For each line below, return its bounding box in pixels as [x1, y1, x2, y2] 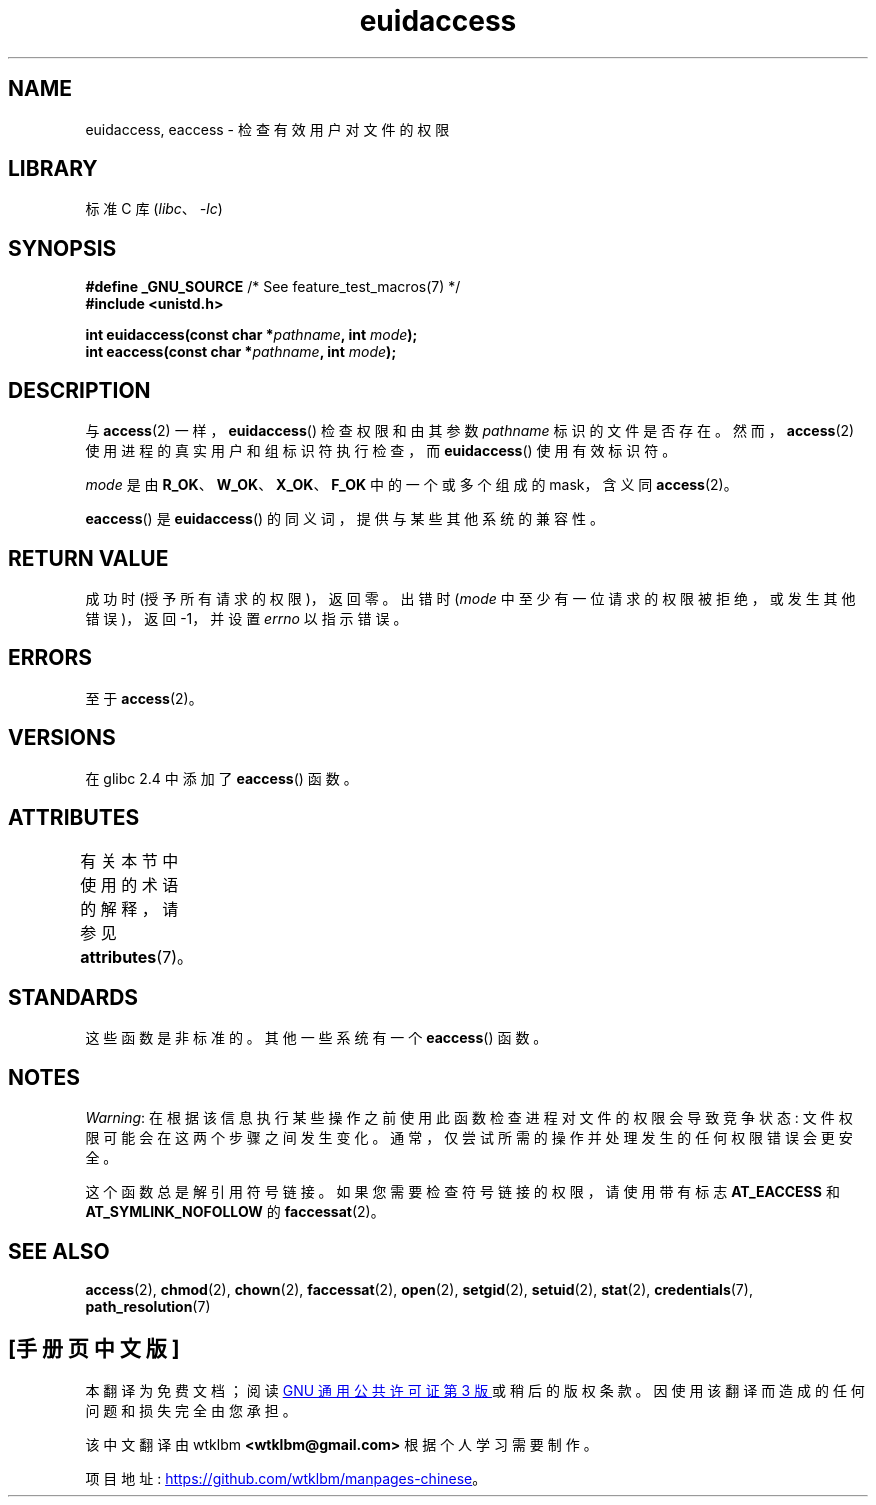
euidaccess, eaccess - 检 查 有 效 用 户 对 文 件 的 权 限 [85, 120, 450, 138]
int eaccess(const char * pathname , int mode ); [85, 343, 397, 361]
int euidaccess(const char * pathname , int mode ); [85, 326, 418, 344]
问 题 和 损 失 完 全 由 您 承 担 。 [85, 1401, 297, 1419]
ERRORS [8, 645, 93, 671]
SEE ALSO [8, 1238, 110, 1264]
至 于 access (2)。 [85, 689, 203, 707]
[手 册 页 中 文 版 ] [8, 1336, 180, 1362]
